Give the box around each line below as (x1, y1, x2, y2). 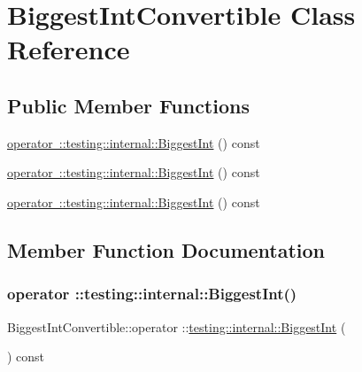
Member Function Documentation (7, 236, 326, 263)
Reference (7, 31, 130, 67)
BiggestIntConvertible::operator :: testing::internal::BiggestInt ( (7, 317, 346, 336)
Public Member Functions (7, 91, 250, 119)
